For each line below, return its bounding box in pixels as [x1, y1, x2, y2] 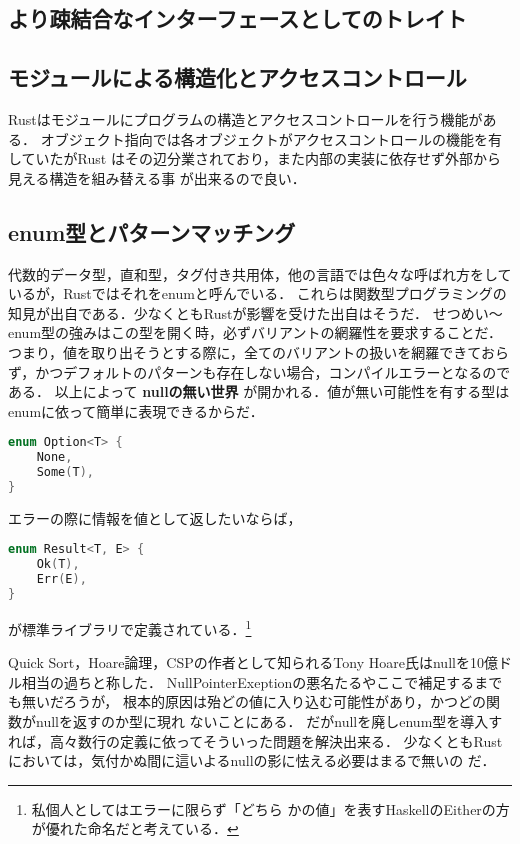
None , [36, 450, 73, 465]
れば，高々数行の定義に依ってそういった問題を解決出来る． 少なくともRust [8, 730, 503, 751]
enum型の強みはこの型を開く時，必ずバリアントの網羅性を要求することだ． [8, 322, 503, 343]
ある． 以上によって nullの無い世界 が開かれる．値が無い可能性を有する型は [8, 381, 510, 402]
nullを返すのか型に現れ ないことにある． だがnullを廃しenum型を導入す [35, 710, 503, 731]
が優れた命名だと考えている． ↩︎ [31, 818, 239, 839]
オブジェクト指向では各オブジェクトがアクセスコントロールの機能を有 [40, 128, 502, 149]
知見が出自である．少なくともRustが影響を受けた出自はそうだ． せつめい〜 [8, 302, 503, 323]
